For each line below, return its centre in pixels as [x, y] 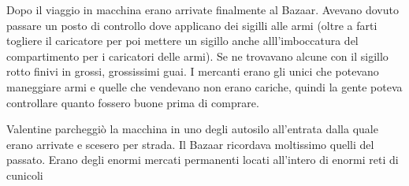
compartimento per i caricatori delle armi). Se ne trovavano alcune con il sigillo [197, 56]
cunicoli [25, 175]
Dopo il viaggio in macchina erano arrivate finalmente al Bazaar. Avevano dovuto [203, 9]
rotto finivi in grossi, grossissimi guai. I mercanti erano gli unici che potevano [193, 71]
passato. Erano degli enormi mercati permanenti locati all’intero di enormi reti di [203, 160]
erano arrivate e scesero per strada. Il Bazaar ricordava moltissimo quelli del [190, 144]
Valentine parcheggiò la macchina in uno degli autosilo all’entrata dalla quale [192, 129]
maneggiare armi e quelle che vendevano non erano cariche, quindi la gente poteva [204, 86]
